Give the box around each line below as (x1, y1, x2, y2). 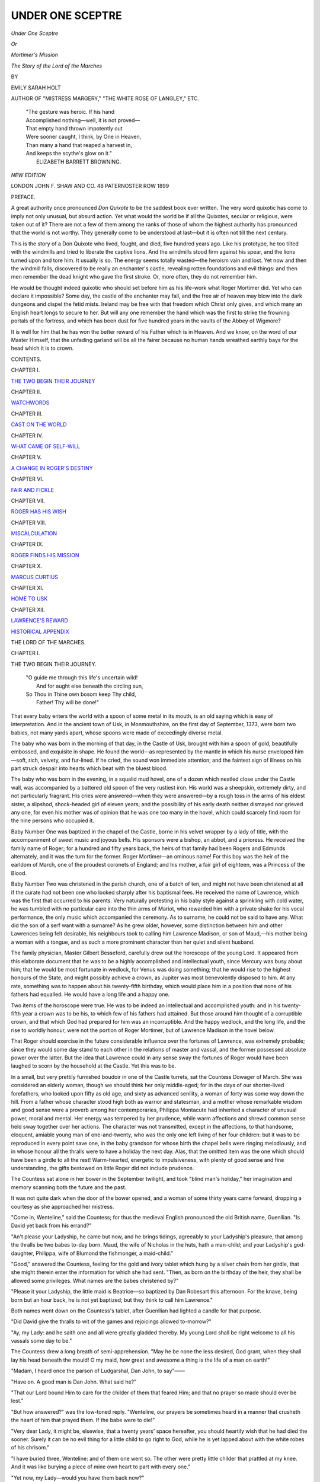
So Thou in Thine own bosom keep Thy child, (25, 691, 136, 698)
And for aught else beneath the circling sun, (36, 682, 143, 689)
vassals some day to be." (11, 1337, 72, 1344)
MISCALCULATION (11, 530, 57, 537)
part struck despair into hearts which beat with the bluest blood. (11, 765, 168, 772)
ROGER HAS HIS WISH (11, 508, 66, 515)
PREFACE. (11, 193, 36, 200)
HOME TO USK (11, 595, 48, 602)
